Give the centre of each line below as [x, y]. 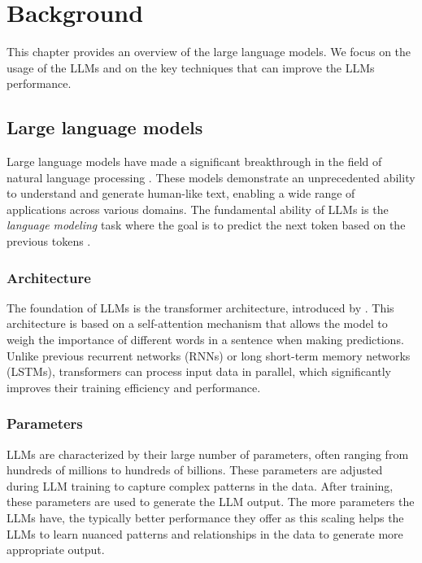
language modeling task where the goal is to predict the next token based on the [206, 225]
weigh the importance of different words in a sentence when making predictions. [205, 340]
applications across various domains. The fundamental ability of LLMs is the [198, 209]
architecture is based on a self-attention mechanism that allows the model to [197, 323]
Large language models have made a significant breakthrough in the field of [194, 161]
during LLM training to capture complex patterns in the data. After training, [200, 485]
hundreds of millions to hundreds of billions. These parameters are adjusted [195, 470]
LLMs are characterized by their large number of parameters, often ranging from [208, 454]
